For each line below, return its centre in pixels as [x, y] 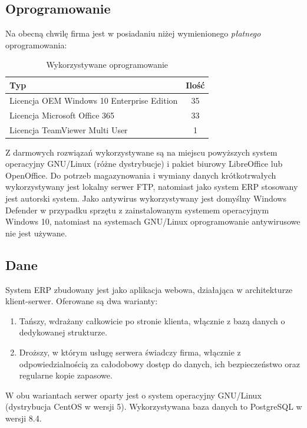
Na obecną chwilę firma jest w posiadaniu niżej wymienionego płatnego [133, 33]
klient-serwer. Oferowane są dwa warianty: [82, 301]
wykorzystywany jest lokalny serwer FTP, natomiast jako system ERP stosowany [152, 187]
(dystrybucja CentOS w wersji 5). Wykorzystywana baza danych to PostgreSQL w [154, 406]
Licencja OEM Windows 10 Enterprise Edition [94, 100]
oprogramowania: [36, 45]
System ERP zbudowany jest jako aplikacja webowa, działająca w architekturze [149, 289]
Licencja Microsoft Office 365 [62, 115]
